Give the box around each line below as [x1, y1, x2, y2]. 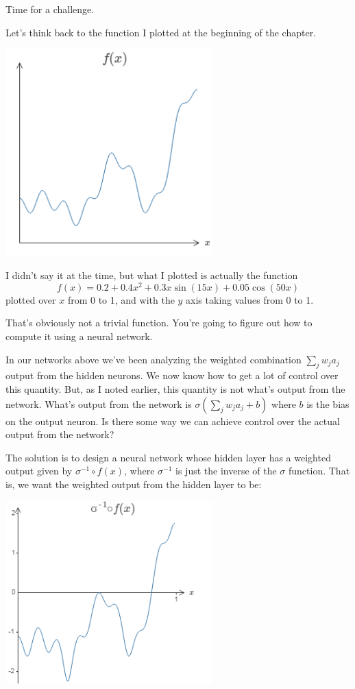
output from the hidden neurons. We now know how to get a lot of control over [5, 368, 339, 383]
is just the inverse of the [175, 463, 277, 478]
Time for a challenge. [5, 2, 95, 16]
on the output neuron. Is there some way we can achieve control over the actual [5, 413, 340, 428]
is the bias [306, 396, 350, 411]
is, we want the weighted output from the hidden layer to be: [5, 476, 262, 491]
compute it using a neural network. [5, 329, 153, 343]
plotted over [5, 292, 56, 306]
